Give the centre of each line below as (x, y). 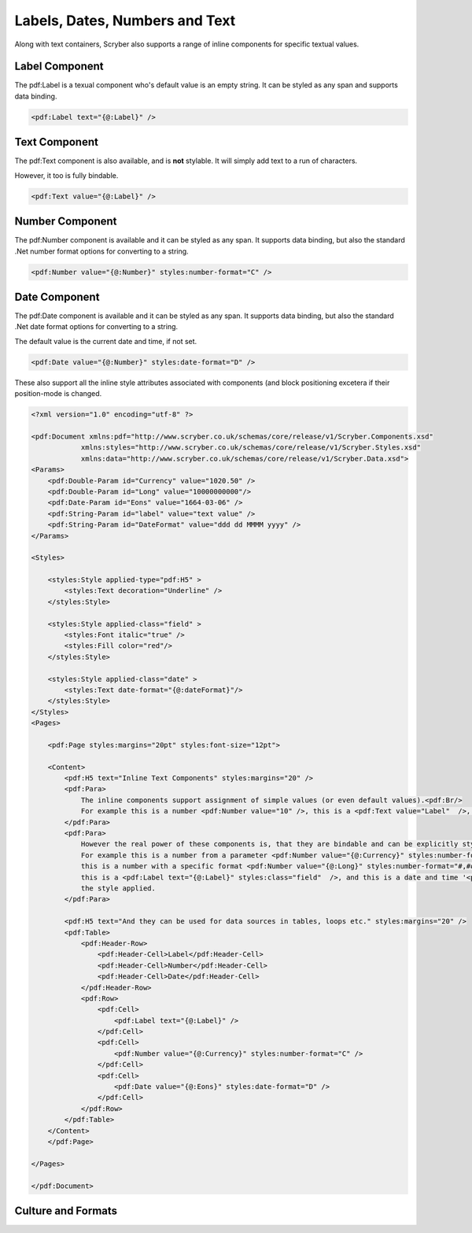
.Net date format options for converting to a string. (96, 327)
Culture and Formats (66, 1211)
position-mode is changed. (58, 394)
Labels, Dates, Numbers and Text (125, 20)
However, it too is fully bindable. (66, 175)
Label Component (59, 67)
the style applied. (118, 889)
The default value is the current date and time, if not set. (106, 341)
